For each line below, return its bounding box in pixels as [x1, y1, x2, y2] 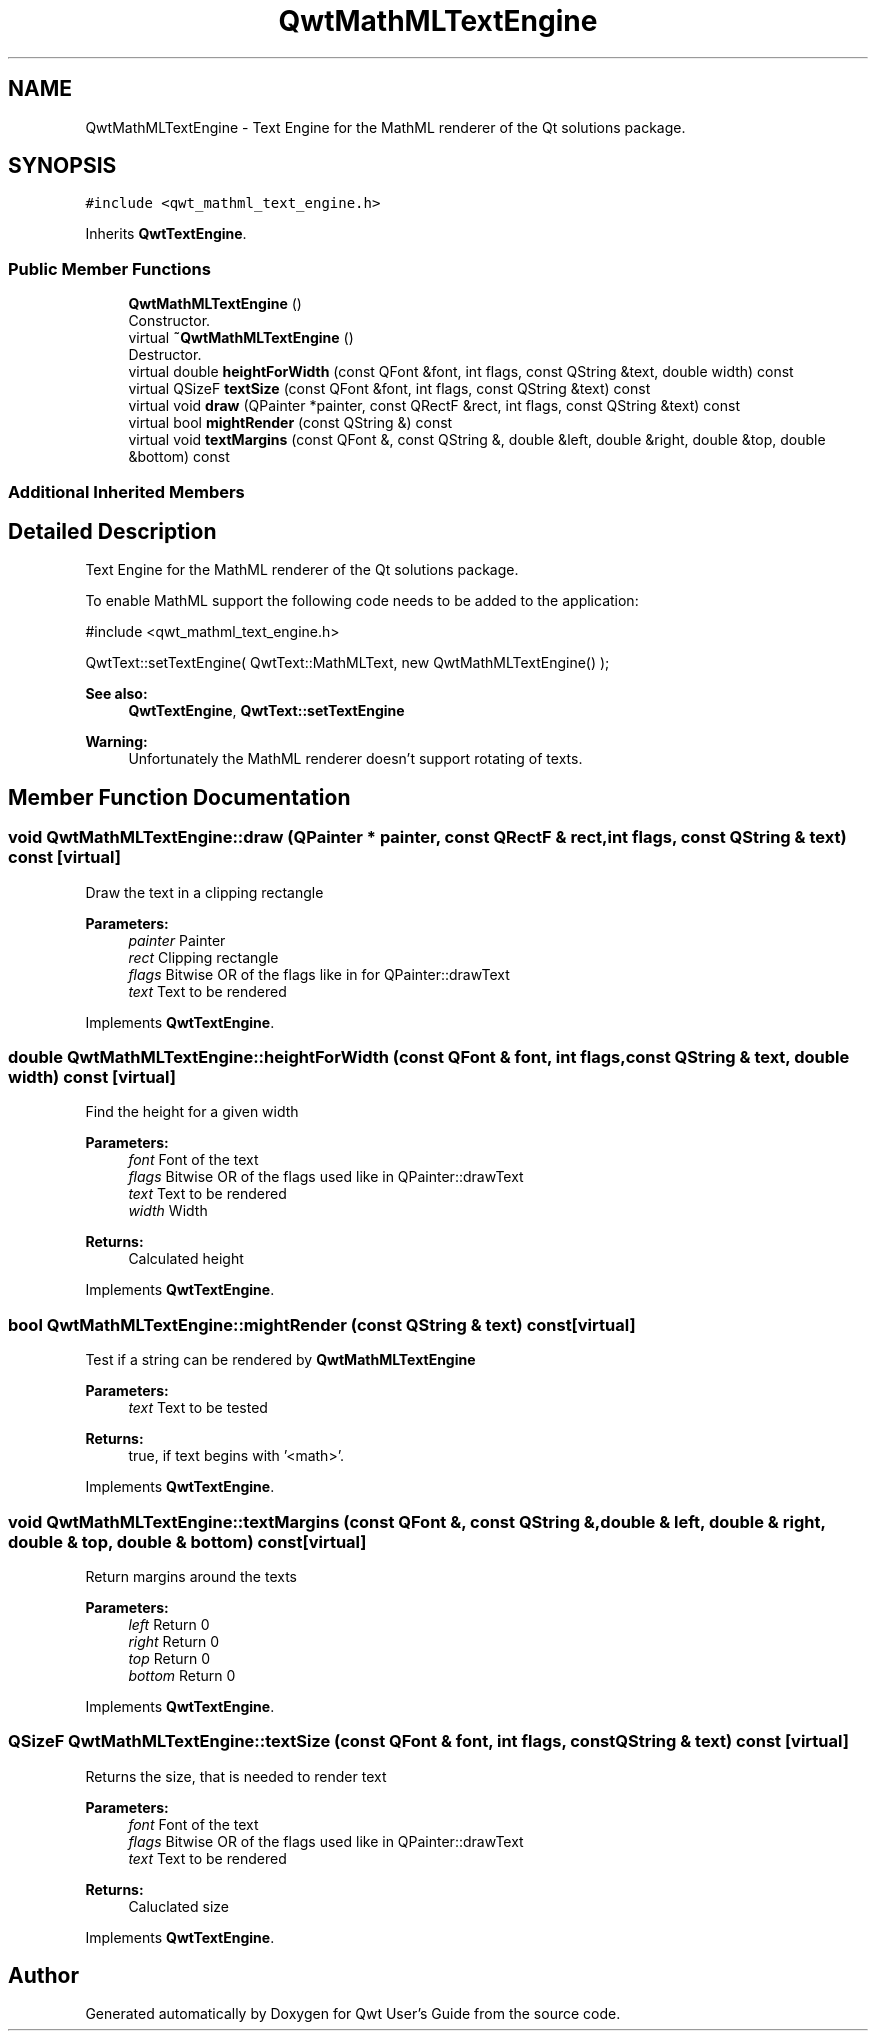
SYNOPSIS [8, 153, 117, 179]
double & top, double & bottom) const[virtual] [8, 1531, 367, 1552]
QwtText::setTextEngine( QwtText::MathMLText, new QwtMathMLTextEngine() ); [85, 654, 610, 672]
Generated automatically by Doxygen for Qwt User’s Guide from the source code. [85, 2005, 621, 2023]
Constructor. [128, 312, 211, 330]
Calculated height [128, 1250, 244, 1268]
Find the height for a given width [85, 1103, 299, 1121]
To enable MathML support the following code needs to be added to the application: [85, 592, 639, 610]
